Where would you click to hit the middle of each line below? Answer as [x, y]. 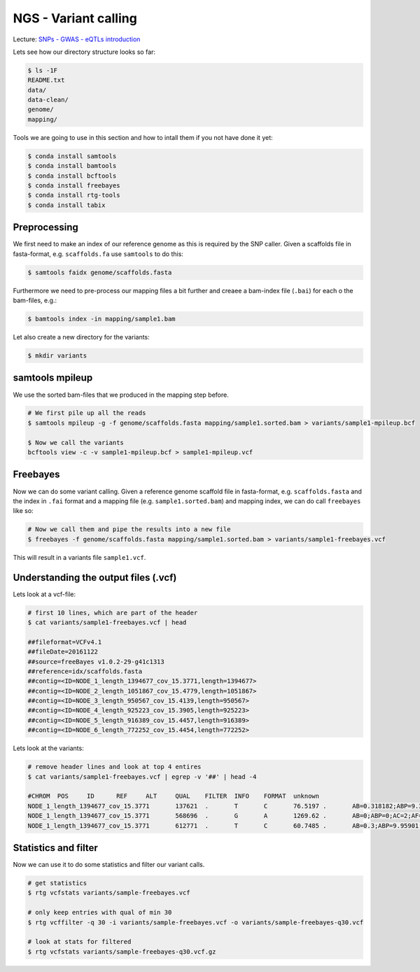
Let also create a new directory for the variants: [81, 337]
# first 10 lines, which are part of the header [113, 613]
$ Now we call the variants [76, 442]
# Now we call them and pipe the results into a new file [129, 529]
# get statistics [57, 883]
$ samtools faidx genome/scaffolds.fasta [100, 272]
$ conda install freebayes [74, 186]
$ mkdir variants [57, 356]
